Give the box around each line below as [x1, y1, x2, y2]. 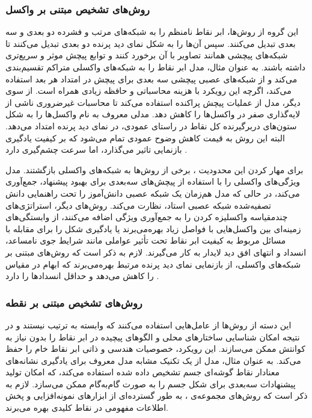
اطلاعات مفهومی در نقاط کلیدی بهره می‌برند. [5, 401, 168, 414]
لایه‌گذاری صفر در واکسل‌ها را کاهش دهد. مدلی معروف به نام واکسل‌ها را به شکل [5, 108, 301, 120]
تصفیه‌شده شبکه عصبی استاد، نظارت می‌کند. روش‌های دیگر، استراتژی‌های [5, 198, 271, 211]
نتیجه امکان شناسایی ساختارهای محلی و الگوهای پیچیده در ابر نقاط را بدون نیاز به [5, 330, 300, 343]
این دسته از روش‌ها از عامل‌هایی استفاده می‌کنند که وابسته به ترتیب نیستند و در [5, 318, 292, 331]
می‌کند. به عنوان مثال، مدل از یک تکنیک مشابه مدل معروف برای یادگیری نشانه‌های [5, 354, 301, 366]
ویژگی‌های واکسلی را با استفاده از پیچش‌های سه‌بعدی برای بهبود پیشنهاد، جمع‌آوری [5, 175, 301, 188]
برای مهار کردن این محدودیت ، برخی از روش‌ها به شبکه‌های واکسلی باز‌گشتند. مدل [5, 163, 304, 176]
